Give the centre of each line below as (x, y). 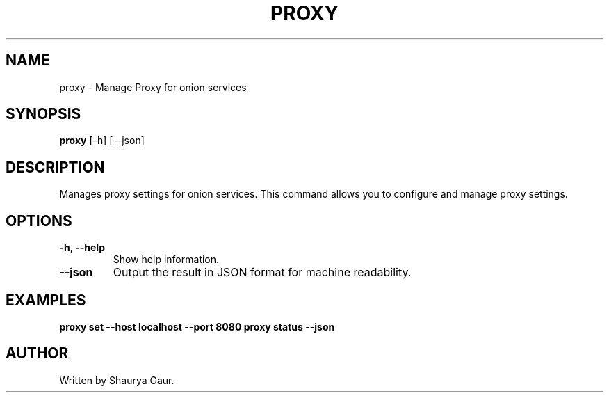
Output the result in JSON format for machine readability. (262, 272)
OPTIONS (39, 221)
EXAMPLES (46, 300)
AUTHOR (37, 353)
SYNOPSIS (43, 114)
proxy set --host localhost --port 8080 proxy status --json (197, 326)
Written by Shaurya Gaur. (117, 380)
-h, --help (82, 248)
